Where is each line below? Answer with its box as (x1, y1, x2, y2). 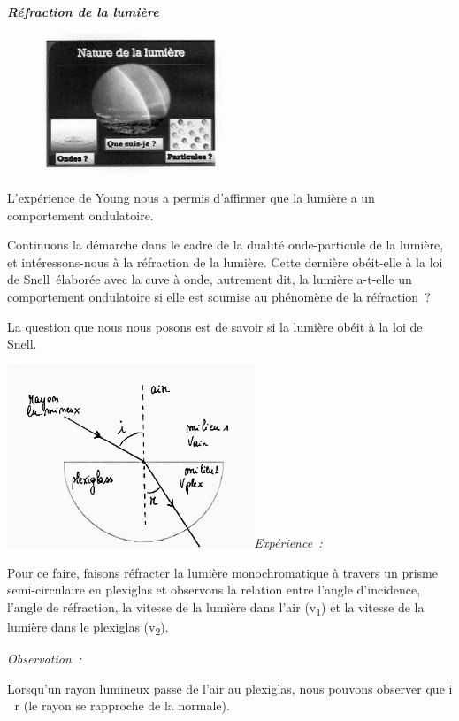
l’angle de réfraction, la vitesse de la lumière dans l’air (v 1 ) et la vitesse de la (7, 597, 425, 618)
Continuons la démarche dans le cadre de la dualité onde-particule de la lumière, (7, 235, 444, 254)
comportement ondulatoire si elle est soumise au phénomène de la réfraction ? (7, 287, 431, 305)
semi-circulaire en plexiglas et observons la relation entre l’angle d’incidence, (7, 580, 421, 599)
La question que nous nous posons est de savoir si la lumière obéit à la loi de (7, 317, 423, 335)
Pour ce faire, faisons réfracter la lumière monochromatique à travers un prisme (7, 563, 438, 581)
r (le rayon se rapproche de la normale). (14, 696, 230, 715)
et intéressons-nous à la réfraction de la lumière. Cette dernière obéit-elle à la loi (7, 252, 443, 271)
